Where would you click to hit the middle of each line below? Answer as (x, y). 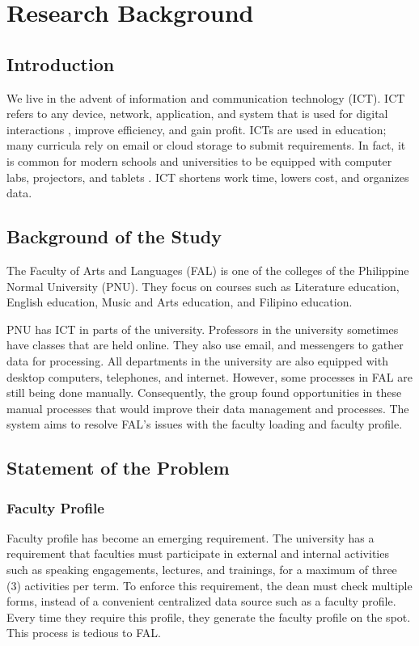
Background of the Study (114, 236)
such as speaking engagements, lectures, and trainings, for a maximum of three (202, 570)
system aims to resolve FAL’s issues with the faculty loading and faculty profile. (205, 424)
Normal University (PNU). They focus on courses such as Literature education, (203, 286)
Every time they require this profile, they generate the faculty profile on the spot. (209, 616)
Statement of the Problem (118, 468)
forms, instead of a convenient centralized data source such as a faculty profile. (201, 601)
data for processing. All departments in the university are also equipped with (197, 360)
